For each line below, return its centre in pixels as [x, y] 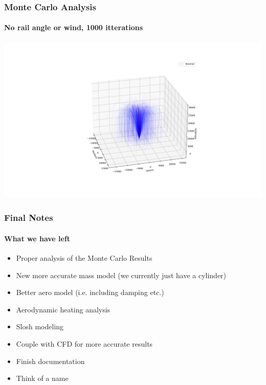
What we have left [37, 238]
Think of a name [42, 378]
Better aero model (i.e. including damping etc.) [90, 292]
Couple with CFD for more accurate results [84, 344]
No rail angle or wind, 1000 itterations [74, 27]
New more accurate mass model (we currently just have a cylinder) [121, 275]
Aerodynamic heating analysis [63, 309]
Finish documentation [50, 361]
